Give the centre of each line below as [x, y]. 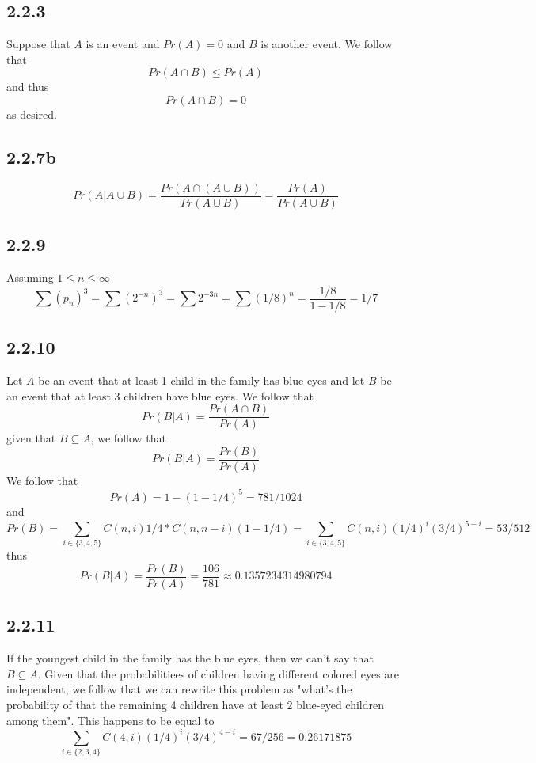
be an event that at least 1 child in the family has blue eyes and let [201, 380]
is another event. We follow [327, 44]
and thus [28, 87]
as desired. [32, 114]
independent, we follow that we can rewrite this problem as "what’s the [179, 689]
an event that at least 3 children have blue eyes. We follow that [160, 395]
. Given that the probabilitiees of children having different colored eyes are [219, 673]
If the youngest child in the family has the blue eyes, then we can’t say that [190, 658]
